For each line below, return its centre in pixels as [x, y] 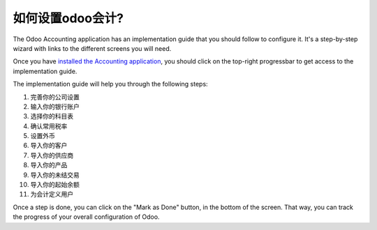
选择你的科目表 [52, 116]
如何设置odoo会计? [68, 18]
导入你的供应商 [52, 155]
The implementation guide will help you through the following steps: [111, 84]
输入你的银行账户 [55, 106]
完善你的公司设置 [55, 97]
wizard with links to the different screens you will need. [92, 48]
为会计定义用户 [52, 194]
